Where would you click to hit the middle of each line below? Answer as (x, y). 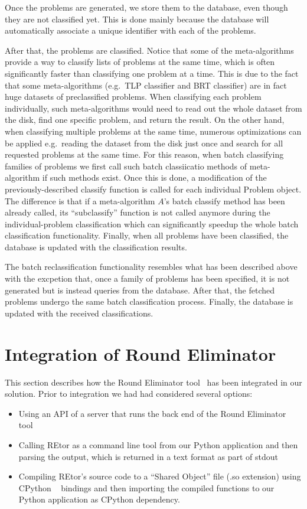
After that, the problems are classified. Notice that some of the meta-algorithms (149, 50)
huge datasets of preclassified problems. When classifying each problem (133, 97)
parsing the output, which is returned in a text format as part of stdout (148, 456)
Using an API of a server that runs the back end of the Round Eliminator (152, 413)
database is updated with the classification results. (96, 247)
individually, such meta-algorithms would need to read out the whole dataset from (153, 108)
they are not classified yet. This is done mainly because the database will (137, 19)
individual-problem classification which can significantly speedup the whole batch (152, 223)
